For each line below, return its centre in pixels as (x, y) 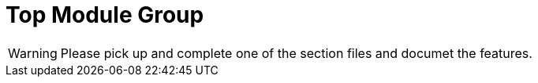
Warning (33, 53)
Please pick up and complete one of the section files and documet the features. (296, 53)
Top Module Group (105, 15)
